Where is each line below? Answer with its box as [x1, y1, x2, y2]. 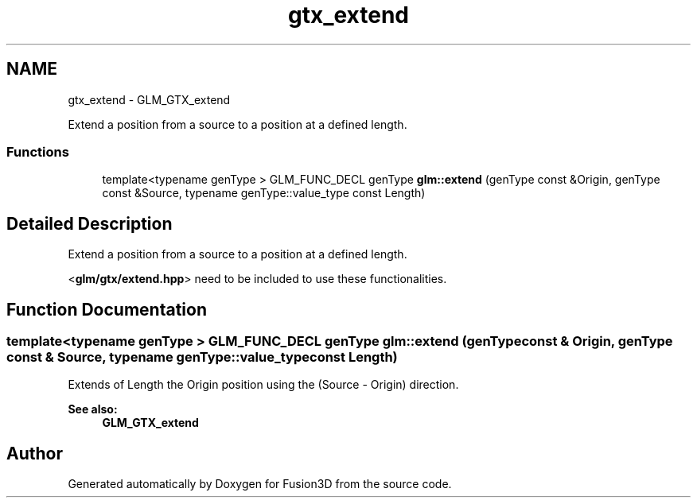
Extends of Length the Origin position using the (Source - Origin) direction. [68, 378, 459, 392]
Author [6, 443, 63, 463]
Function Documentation [6, 299, 207, 320]
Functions [6, 143, 69, 160]
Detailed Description [6, 213, 173, 234]
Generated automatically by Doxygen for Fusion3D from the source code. [68, 477, 452, 491]
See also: [68, 402, 118, 417]
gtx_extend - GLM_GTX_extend [68, 92, 231, 107]
